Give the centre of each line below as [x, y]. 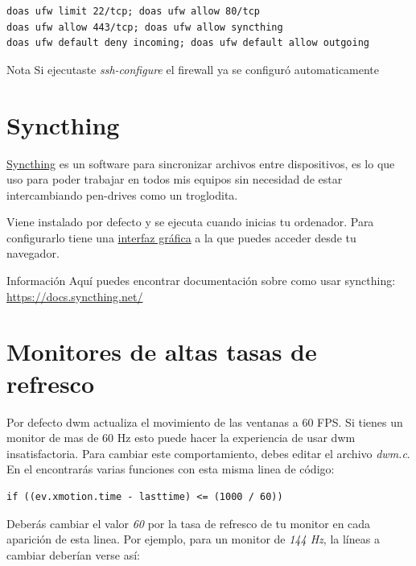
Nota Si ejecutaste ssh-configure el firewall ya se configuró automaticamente [193, 69]
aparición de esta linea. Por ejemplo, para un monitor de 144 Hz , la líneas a [193, 539]
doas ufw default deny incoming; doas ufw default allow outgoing [188, 43]
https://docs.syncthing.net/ [75, 296]
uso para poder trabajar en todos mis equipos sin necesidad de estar [175, 179]
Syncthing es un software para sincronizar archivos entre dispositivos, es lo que [201, 163]
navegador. [33, 253]
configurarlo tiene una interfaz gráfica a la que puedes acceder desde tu [181, 237]
